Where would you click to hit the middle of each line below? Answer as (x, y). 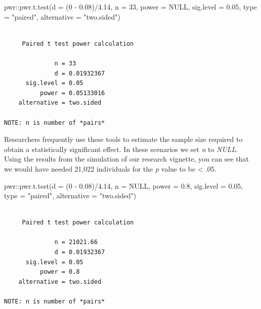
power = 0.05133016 (72, 93)
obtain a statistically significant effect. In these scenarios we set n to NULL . (121, 149)
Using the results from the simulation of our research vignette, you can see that (126, 159)
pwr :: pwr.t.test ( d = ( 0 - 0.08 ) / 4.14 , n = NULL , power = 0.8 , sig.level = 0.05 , (123, 185)
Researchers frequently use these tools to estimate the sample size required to (123, 139)
